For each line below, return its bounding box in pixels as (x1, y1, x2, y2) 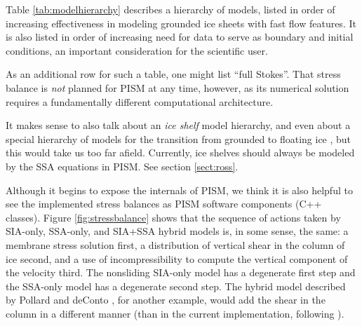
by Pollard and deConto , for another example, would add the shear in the (6, 292, 326, 307)
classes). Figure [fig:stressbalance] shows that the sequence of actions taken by (6, 210, 341, 224)
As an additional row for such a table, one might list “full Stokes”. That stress (6, 67, 341, 81)
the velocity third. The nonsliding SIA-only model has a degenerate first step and (6, 265, 356, 280)
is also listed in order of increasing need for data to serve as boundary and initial (6, 29, 354, 44)
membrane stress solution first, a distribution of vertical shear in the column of (6, 237, 345, 252)
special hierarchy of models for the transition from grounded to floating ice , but (6, 131, 351, 146)
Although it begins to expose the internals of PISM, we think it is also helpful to (6, 182, 353, 197)
